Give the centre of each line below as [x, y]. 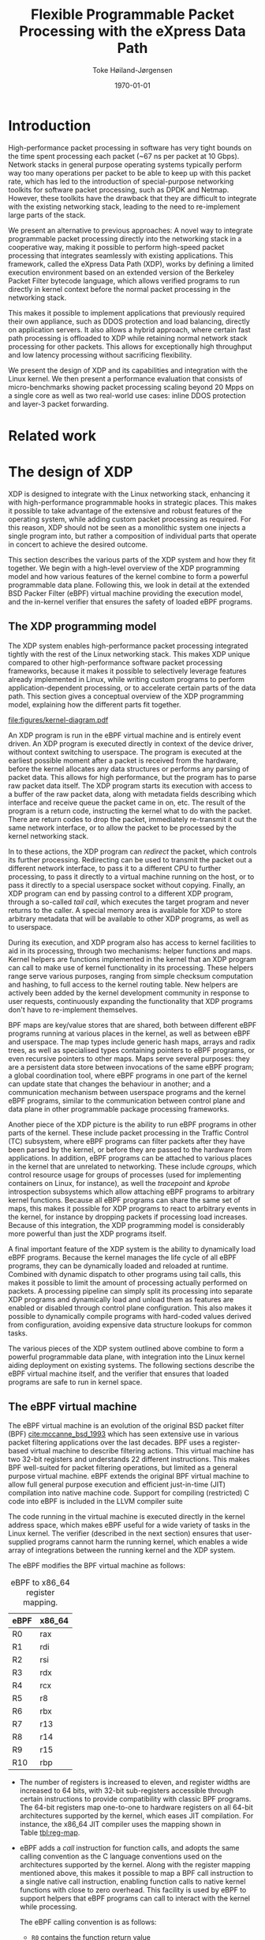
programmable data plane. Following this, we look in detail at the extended [129, 585]
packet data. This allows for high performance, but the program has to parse [132, 777]
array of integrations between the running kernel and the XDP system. [122, 1550]
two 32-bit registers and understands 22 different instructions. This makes [129, 1459]
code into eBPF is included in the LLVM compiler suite [95, 1502]
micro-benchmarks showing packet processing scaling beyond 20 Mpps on [131, 387]
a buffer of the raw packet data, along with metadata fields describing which [132, 794]
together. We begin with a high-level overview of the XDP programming [124, 568]
